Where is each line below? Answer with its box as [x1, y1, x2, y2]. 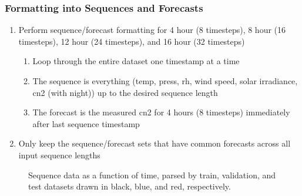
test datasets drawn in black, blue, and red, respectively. [28, 180, 231, 192]
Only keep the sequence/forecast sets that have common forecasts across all [18, 137, 291, 150]
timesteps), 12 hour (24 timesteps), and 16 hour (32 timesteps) [18, 35, 245, 47]
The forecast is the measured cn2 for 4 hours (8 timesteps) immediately [32, 106, 290, 118]
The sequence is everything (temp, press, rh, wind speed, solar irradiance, [32, 75, 298, 87]
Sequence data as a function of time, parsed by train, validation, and [28, 168, 276, 181]
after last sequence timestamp [32, 117, 140, 129]
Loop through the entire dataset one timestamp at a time [32, 55, 240, 67]
